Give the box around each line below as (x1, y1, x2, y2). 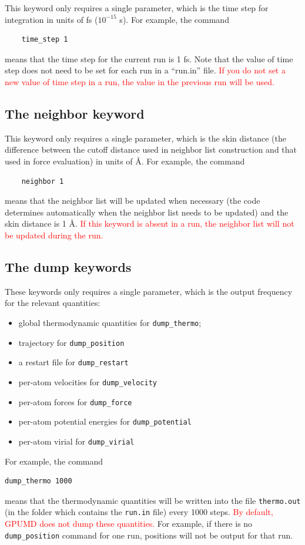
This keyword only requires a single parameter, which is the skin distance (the (5, 132, 286, 144)
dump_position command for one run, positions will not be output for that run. (5, 529, 293, 541)
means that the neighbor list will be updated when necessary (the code (5, 194, 260, 207)
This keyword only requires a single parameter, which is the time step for (5, 2, 269, 14)
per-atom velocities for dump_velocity (18, 375, 157, 388)
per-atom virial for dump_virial (18, 435, 135, 447)
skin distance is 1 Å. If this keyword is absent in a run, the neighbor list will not (5, 217, 294, 230)
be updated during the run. (5, 228, 103, 241)
